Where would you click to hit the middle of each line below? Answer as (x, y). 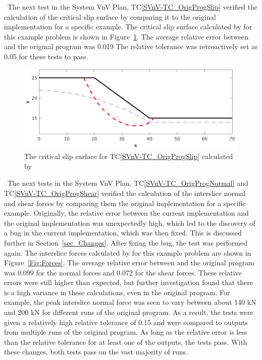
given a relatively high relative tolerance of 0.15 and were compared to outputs (126, 322)
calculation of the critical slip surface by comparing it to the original (110, 16)
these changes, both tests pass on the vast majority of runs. (96, 352)
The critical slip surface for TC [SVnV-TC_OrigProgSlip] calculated (129, 156)
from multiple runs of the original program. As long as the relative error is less (126, 332)
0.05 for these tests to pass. (46, 56)
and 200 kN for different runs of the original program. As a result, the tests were (129, 312)
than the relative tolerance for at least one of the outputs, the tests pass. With (126, 342)
